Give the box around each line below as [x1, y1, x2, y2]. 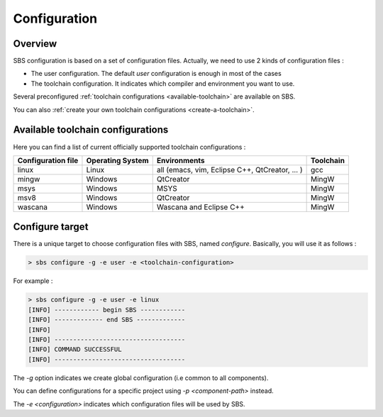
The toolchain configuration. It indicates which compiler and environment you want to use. [30, 79, 295, 88]
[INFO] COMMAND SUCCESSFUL [28, 345, 122, 354]
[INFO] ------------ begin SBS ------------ [28, 306, 186, 313]
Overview [13, 38, 57, 50]
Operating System [86, 155, 149, 165]
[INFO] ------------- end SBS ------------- [28, 316, 186, 324]
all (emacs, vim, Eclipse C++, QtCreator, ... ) [156, 165, 303, 174]
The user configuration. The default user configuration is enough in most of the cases [30, 69, 282, 78]
